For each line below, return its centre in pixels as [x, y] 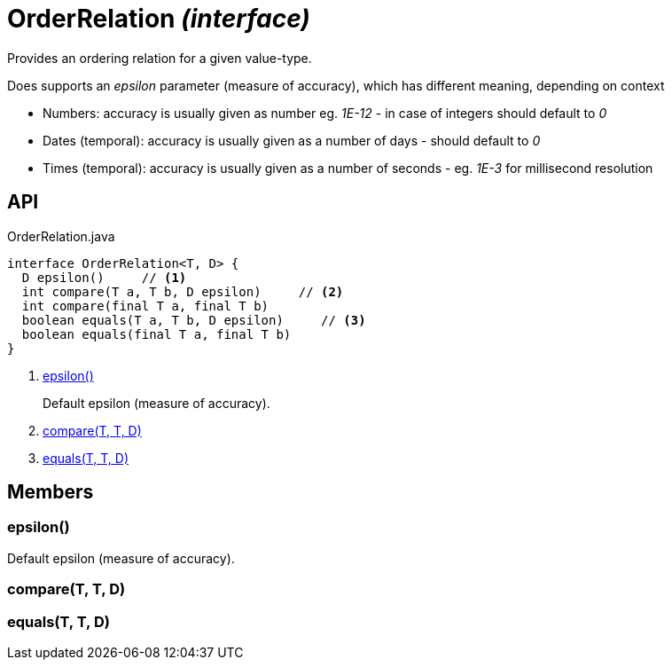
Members [51, 492]
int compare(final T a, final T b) [145, 306]
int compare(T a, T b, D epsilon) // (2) [183, 291]
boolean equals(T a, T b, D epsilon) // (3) [194, 320]
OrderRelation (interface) [159, 19]
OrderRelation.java [61, 236]
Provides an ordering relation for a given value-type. [160, 58]
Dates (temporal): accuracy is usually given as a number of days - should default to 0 [292, 140]
